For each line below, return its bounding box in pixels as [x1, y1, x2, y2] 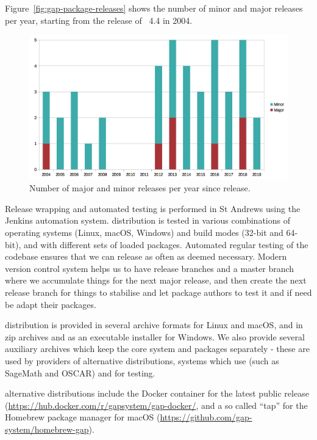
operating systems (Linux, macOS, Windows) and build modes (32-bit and [5, 226, 283, 238]
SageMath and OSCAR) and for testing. [5, 366, 155, 379]
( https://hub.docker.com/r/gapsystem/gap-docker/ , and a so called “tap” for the [5, 398, 308, 411]
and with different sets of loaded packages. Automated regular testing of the [24, 238, 308, 251]
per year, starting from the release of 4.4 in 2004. [5, 13, 193, 26]
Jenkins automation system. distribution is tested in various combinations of [5, 214, 290, 227]
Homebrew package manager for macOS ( [5, 411, 160, 424]
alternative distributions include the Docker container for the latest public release [5, 387, 309, 400]
